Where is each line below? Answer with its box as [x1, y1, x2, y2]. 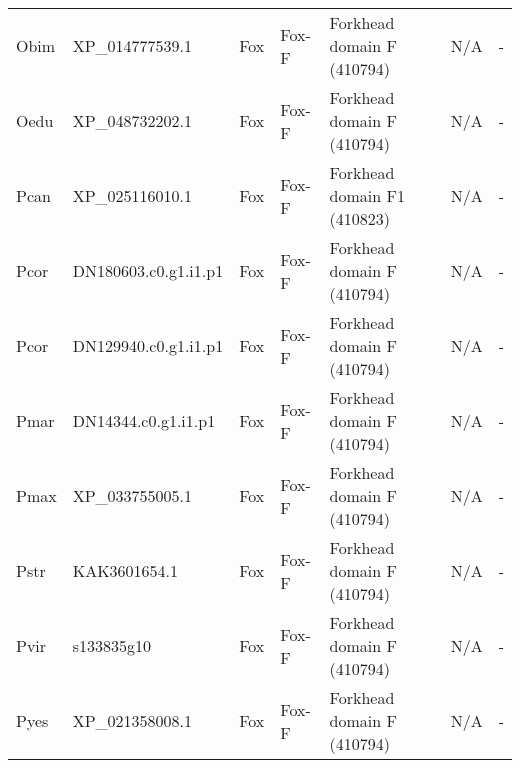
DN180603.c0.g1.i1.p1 [72, 259, 224, 282]
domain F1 [329, 184, 405, 207]
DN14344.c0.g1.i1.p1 [72, 409, 216, 432]
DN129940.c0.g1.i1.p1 [72, 334, 224, 357]
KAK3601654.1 [72, 559, 179, 582]
